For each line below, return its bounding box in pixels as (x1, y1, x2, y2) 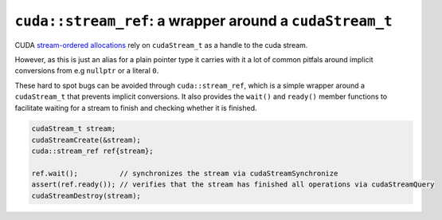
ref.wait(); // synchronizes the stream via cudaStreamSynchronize (31, 169, 338, 179)
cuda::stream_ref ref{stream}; (31, 147, 155, 155)
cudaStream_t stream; (31, 124, 116, 133)
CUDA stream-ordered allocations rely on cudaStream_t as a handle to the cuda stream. (14, 40, 308, 49)
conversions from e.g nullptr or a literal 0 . (14, 66, 159, 76)
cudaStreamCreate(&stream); (31, 136, 141, 144)
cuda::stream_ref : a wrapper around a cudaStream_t (14, 12, 393, 29)
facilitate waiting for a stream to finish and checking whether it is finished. (14, 103, 258, 112)
